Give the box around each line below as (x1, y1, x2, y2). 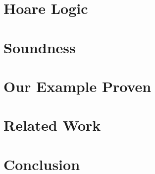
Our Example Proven (3, 76, 152, 96)
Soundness (3, 37, 76, 57)
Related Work (3, 115, 101, 135)
